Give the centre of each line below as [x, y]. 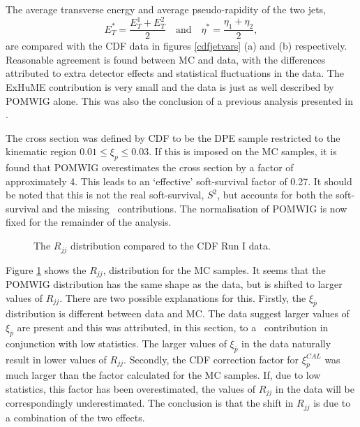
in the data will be [315, 388]
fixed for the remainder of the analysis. [89, 222]
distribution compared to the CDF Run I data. [170, 246]
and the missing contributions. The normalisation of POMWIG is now [195, 208]
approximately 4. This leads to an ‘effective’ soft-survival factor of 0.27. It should [179, 181]
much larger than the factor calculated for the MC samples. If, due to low [163, 375]
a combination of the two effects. [75, 417]
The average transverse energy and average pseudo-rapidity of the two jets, [166, 9]
